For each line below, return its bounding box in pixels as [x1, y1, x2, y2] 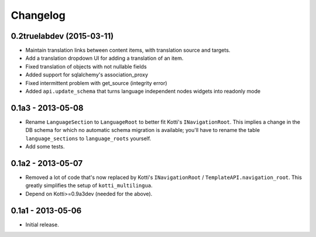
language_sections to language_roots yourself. [25, 135, 152, 142]
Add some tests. [25, 143, 65, 150]
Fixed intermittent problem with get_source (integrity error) [25, 79, 167, 86]
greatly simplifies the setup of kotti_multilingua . [25, 182, 153, 189]
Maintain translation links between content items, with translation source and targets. [25, 47, 231, 54]
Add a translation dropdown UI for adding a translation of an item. [25, 55, 184, 62]
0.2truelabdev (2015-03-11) [11, 31, 114, 41]
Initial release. [25, 221, 59, 228]
